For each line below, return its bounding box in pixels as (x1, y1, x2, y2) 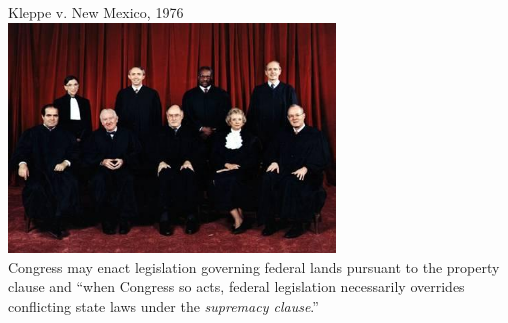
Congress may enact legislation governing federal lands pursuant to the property (8, 256, 500, 277)
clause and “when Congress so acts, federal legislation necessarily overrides (8, 276, 465, 297)
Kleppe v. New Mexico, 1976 (8, 2, 184, 22)
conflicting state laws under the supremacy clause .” (8, 295, 319, 316)
